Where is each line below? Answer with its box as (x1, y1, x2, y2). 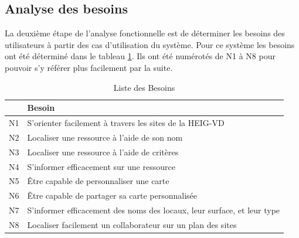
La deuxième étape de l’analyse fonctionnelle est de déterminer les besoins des (5, 27, 285, 39)
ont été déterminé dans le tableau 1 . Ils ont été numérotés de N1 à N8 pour (5, 50, 276, 62)
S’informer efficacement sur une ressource (27, 160, 175, 172)
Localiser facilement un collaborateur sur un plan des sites (27, 218, 237, 230)
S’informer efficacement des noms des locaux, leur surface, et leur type (27, 204, 280, 216)
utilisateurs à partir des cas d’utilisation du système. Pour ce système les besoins (5, 38, 295, 50)
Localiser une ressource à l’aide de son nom (27, 131, 183, 143)
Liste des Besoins (113, 81, 175, 93)
